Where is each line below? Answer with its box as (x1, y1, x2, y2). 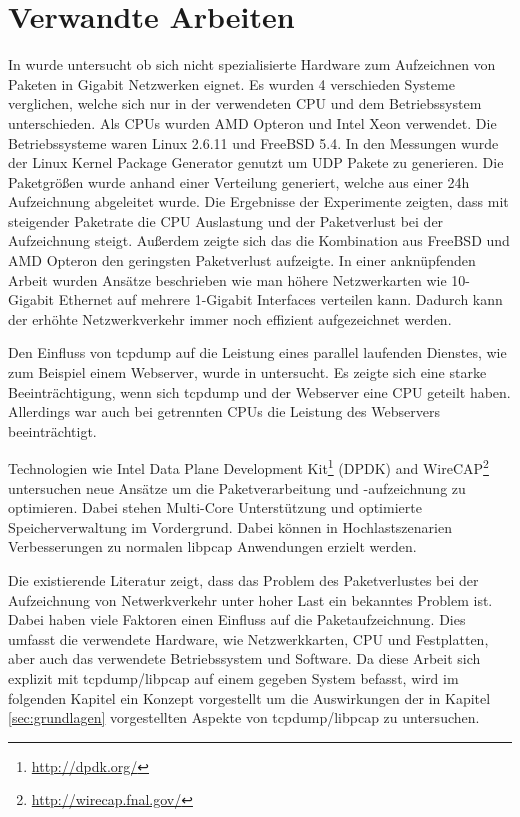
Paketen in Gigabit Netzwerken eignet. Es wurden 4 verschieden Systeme (8, 73, 455, 94)
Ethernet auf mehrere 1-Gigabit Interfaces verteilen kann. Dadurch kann (58, 289, 503, 310)
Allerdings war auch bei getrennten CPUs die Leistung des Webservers (8, 401, 440, 422)
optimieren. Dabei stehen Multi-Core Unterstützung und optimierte (8, 497, 422, 518)
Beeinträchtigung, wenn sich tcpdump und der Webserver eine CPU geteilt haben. (8, 381, 511, 402)
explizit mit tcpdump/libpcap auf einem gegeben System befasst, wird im (8, 668, 459, 688)
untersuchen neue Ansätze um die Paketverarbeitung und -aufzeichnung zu (8, 477, 466, 498)
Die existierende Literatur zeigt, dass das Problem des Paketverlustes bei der (8, 570, 479, 591)
